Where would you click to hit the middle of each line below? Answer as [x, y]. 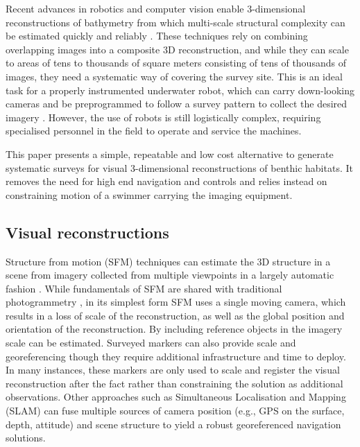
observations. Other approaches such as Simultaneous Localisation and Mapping [176, 397]
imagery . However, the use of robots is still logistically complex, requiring [163, 117]
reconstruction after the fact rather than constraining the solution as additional [174, 383]
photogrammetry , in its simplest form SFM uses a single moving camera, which [176, 302]
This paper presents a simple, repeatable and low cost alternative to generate [170, 154]
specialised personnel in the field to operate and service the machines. [154, 131]
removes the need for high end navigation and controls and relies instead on [166, 181]
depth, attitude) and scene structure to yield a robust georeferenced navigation [173, 424]
